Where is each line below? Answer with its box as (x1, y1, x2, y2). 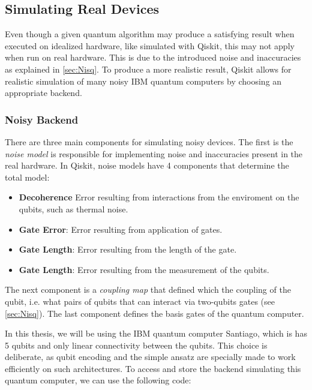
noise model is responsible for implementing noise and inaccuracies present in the (5, 147, 303, 160)
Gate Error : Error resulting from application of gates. (19, 223, 223, 235)
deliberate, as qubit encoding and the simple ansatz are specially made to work (5, 350, 296, 363)
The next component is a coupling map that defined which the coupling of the (5, 283, 291, 296)
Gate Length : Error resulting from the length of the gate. (19, 243, 237, 256)
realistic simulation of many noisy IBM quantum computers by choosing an (5, 74, 282, 87)
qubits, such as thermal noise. (19, 202, 128, 215)
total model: (5, 170, 50, 183)
